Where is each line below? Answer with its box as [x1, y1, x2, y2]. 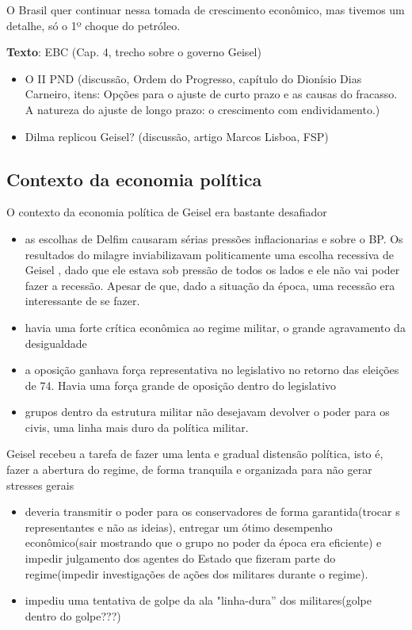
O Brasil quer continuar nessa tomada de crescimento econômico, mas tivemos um [6, 2, 405, 17]
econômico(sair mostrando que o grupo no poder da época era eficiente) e [25, 534, 382, 551]
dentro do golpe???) [25, 607, 121, 624]
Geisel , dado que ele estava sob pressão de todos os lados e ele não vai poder [25, 262, 400, 278]
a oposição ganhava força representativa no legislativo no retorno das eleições [25, 361, 399, 378]
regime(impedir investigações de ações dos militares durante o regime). [25, 565, 368, 582]
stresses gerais [6, 476, 74, 493]
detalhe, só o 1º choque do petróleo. [6, 17, 181, 33]
